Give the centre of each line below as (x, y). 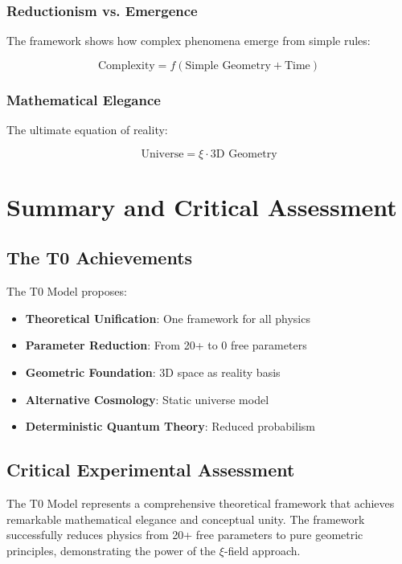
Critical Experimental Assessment (151, 470)
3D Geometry (244, 154)
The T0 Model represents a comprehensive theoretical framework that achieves (201, 503)
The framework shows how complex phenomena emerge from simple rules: (189, 41)
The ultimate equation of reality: (87, 130)
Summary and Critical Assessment (202, 206)
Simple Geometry (228, 65)
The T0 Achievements (100, 257)
